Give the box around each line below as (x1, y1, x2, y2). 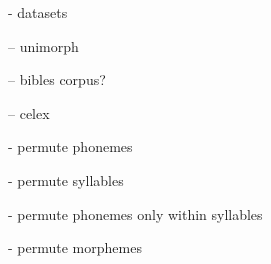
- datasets (8, 2, 68, 22)
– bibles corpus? (8, 69, 106, 90)
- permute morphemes (8, 237, 142, 258)
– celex (8, 102, 50, 123)
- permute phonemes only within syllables (8, 203, 263, 224)
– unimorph (8, 35, 79, 56)
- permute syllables (8, 169, 124, 190)
